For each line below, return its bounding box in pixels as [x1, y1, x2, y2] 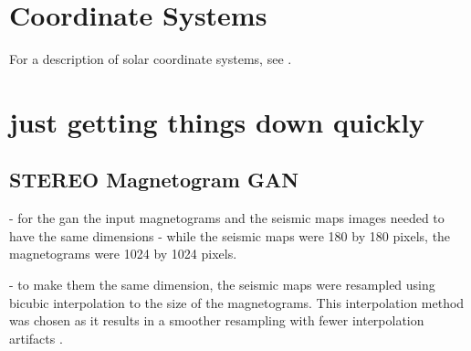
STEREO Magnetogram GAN [9, 165, 299, 194]
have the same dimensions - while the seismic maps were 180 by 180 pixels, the [9, 226, 451, 245]
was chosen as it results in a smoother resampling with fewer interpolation [9, 311, 424, 330]
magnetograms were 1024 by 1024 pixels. [9, 244, 237, 263]
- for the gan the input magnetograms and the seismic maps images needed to [9, 208, 445, 228]
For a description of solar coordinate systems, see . [9, 49, 292, 69]
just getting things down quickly [9, 102, 425, 140]
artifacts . [9, 328, 63, 347]
